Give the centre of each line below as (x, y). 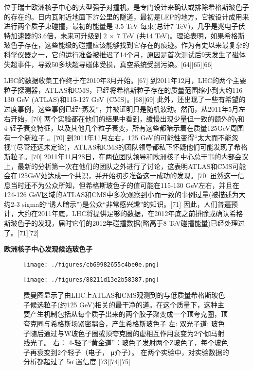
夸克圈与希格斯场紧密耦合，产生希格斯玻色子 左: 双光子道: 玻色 (124, 323)
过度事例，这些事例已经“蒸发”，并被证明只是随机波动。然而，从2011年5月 (121, 109)
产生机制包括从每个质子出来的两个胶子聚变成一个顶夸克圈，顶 (129, 314)
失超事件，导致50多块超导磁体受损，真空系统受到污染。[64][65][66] (108, 64)
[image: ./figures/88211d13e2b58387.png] (91, 279)
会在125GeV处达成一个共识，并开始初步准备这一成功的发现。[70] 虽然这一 (121, 176)
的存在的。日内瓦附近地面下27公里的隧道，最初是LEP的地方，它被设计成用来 (126, 16)
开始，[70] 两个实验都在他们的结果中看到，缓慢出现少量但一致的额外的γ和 (127, 118)
